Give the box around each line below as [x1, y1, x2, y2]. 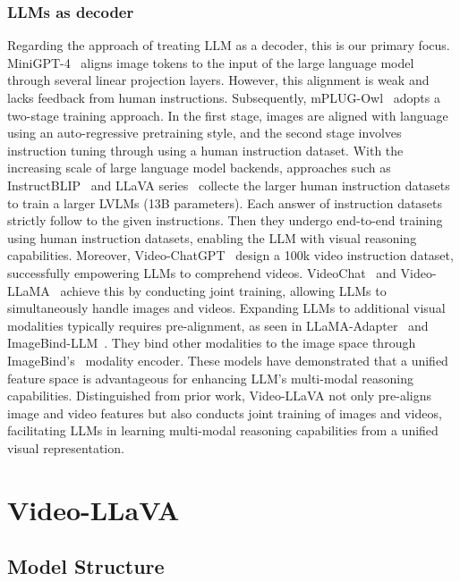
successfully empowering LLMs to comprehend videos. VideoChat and [7, 263, 396, 282]
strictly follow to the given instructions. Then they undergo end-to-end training [7, 211, 443, 230]
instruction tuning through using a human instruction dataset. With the [7, 140, 404, 159]
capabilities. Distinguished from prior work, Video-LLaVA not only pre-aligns [7, 386, 432, 405]
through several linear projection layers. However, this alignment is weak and [7, 71, 430, 89]
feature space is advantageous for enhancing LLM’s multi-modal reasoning [7, 368, 413, 387]
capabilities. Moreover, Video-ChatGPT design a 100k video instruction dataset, [7, 246, 454, 265]
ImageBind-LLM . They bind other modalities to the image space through [7, 333, 416, 352]
